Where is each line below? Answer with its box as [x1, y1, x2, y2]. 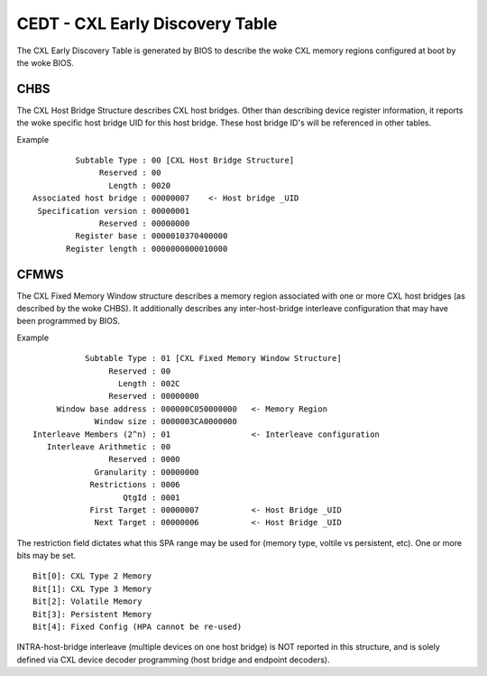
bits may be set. [16, 551, 77, 561]
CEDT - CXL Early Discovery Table [16, 14, 278, 33]
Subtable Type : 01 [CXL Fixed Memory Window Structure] [84, 353, 342, 364]
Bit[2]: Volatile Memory [32, 597, 142, 607]
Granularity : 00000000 [94, 467, 200, 477]
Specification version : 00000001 [37, 206, 190, 216]
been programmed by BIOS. [16, 316, 121, 327]
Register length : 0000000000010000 [66, 244, 228, 254]
